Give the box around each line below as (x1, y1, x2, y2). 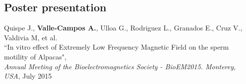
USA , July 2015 (4, 71, 52, 81)
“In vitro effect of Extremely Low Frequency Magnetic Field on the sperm (4, 42, 229, 52)
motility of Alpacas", (4, 51, 66, 61)
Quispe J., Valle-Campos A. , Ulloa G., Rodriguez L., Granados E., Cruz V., (4, 23, 243, 33)
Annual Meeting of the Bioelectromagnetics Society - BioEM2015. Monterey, (4, 61, 236, 71)
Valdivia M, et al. (4, 32, 58, 42)
